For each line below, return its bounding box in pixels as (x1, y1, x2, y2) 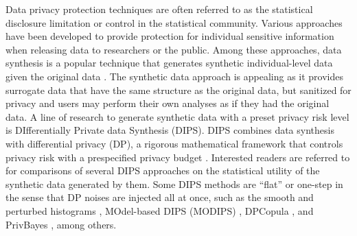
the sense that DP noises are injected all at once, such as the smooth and (5, 190, 314, 204)
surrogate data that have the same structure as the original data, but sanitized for (5, 82, 352, 97)
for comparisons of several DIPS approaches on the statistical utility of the (5, 163, 320, 178)
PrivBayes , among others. (5, 217, 117, 231)
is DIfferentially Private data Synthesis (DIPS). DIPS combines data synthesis (5, 123, 334, 137)
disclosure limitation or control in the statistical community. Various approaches (5, 15, 343, 29)
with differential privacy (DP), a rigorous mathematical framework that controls (5, 136, 343, 150)
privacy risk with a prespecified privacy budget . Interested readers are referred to (5, 150, 350, 164)
